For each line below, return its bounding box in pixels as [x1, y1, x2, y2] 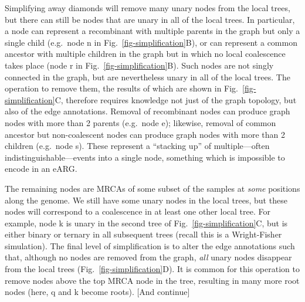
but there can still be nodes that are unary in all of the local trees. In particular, [5, 13, 295, 25]
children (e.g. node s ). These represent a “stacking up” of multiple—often [5, 140, 270, 152]
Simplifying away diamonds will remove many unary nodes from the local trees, [5, 2, 290, 13]
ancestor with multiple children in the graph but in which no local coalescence [5, 47, 286, 60]
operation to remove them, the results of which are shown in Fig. [5, 82, 239, 94]
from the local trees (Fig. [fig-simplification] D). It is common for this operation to [5, 263, 300, 275]
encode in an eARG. [5, 162, 77, 175]
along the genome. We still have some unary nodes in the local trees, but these [5, 194, 287, 206]
